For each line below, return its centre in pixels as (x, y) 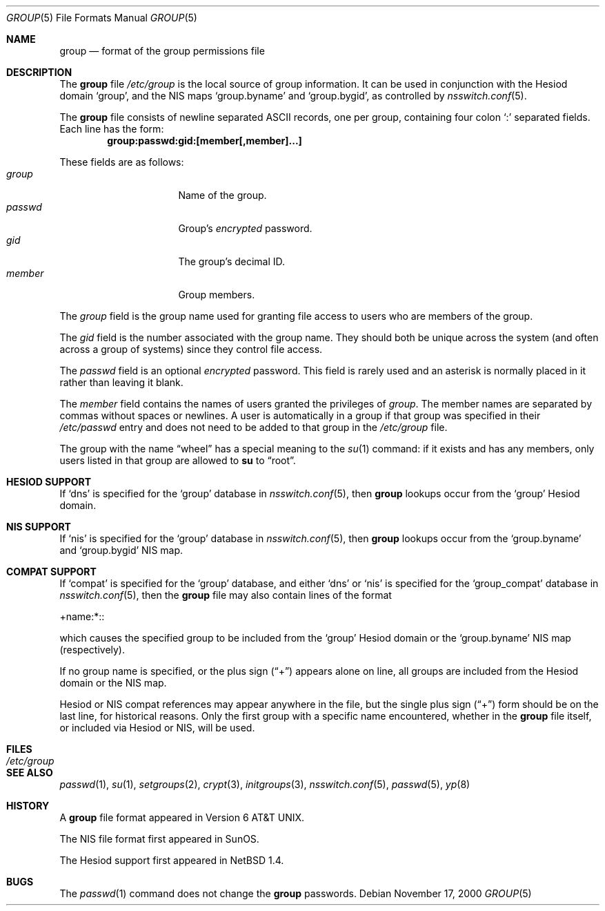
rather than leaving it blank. (121, 382)
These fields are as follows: (122, 162)
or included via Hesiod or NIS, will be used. (157, 728)
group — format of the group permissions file (162, 51)
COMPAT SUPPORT (51, 572)
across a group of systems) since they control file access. (191, 349)
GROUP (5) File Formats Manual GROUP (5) (102, 18)
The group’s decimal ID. (232, 261)
